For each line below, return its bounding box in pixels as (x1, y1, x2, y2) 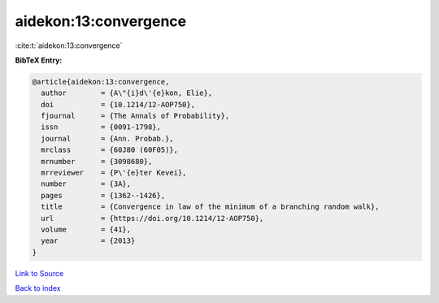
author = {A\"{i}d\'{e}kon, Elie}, (41, 89, 213, 97)
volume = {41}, (41, 225, 132, 234)
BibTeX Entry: (15, 55, 63, 65)
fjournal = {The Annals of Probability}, (41, 111, 230, 121)
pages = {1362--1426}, (41, 191, 166, 200)
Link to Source (15, 268, 64, 278)
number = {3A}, (41, 180, 132, 188)
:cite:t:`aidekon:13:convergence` (15, 41, 123, 50)
